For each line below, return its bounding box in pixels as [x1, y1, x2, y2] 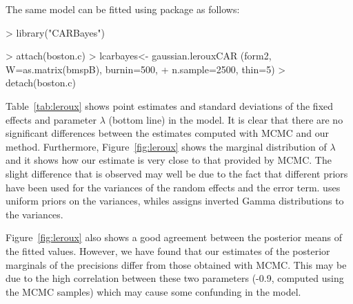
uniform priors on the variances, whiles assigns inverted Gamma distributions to [6, 193, 344, 208]
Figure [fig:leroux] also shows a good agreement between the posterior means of [6, 230, 343, 245]
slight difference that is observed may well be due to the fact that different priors [6, 166, 348, 180]
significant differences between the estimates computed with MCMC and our [6, 126, 329, 140]
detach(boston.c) [6, 75, 76, 90]
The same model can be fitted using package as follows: [6, 2, 240, 16]
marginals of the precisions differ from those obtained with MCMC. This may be [6, 257, 347, 272]
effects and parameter [6, 112, 97, 126]
